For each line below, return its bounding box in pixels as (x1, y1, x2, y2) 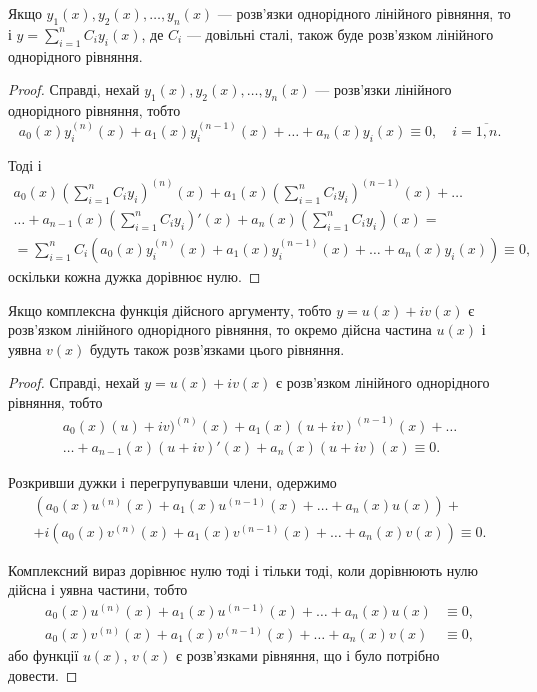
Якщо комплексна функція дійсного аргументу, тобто (8, 299, 332, 320)
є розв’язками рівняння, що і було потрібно (175, 644, 440, 665)
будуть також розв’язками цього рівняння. (90, 338, 345, 359)
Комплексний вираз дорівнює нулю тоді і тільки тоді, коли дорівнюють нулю (8, 559, 479, 580)
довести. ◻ (8, 664, 78, 685)
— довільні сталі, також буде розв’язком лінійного (186, 23, 494, 44)
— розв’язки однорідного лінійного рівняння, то (217, 3, 511, 23)
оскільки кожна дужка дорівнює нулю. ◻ (8, 265, 261, 286)
